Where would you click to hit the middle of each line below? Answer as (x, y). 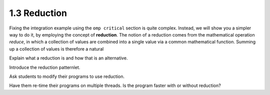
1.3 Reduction (38, 13)
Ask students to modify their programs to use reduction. (67, 76)
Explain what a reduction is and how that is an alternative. (68, 58)
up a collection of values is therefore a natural (56, 49)
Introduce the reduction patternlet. (45, 67)
